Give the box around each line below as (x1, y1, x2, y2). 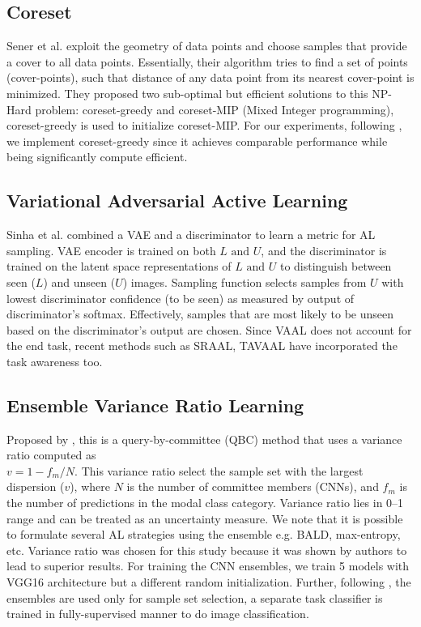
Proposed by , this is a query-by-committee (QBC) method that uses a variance (6, 430, 402, 447)
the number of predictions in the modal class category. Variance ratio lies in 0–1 (6, 494, 404, 511)
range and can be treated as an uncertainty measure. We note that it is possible (6, 510, 403, 527)
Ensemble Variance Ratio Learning (6, 392, 304, 417)
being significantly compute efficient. (6, 148, 188, 165)
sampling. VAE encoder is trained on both (6, 241, 216, 258)
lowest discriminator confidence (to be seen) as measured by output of (6, 289, 355, 306)
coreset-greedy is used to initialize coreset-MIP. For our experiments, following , (6, 117, 402, 134)
